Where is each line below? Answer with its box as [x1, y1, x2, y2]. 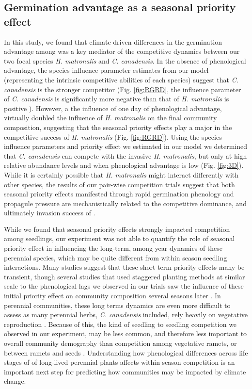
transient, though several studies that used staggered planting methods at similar [4, 271, 245, 281]
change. [4, 376, 26, 386]
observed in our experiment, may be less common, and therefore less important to [4, 328, 247, 339]
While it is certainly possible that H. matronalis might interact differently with [4, 169, 239, 179]
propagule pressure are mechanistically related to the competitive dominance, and [4, 198, 247, 208]
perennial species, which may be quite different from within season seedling [4, 252, 227, 262]
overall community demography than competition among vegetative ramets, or [4, 338, 237, 348]
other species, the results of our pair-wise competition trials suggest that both [4, 179, 235, 189]
